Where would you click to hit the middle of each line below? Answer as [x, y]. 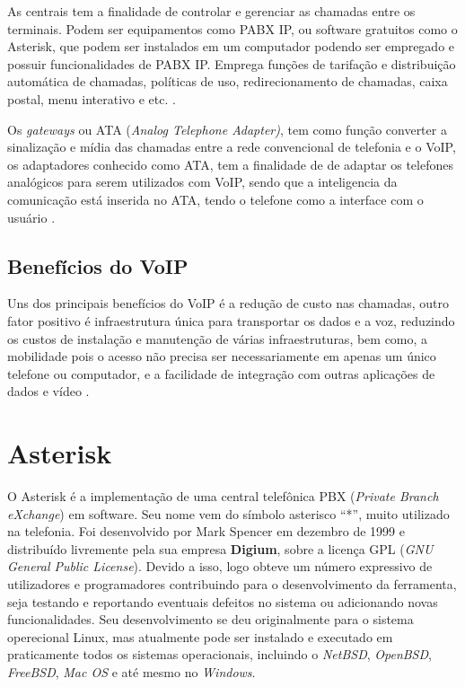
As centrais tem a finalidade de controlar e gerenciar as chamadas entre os [211, 11]
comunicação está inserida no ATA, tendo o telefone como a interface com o [215, 199]
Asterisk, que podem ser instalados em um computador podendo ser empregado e [231, 46]
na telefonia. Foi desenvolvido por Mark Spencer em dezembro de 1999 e [206, 531]
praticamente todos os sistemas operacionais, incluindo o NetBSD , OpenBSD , [219, 654]
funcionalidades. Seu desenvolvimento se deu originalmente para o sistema [211, 619]
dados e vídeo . [48, 391]
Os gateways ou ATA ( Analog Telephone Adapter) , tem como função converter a [227, 129]
